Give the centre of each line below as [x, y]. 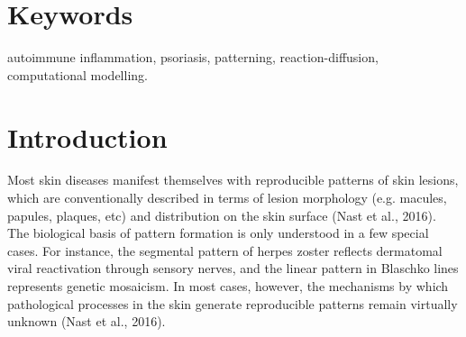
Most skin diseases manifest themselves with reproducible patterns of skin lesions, [233, 180]
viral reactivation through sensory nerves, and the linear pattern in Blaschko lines [233, 268]
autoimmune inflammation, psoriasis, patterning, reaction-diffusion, [193, 57]
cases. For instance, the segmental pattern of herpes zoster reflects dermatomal [225, 250]
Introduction [87, 137]
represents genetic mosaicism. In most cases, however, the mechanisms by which [228, 286]
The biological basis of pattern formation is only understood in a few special [218, 233]
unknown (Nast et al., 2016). [87, 321]
